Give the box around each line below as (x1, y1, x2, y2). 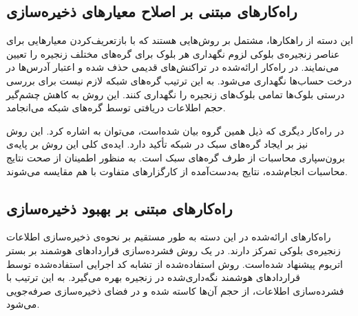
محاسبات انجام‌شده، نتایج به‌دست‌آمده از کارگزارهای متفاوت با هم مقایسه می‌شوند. (6, 163, 348, 178)
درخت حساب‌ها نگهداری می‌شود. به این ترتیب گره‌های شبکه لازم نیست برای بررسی (6, 73, 352, 87)
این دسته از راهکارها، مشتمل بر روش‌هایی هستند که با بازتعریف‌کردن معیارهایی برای (6, 33, 353, 47)
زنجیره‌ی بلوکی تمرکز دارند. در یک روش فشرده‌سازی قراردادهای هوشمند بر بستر (6, 242, 341, 257)
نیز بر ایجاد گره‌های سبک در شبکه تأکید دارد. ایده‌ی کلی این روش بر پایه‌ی (6, 137, 308, 151)
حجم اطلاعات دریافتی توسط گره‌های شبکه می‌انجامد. (6, 100, 226, 115)
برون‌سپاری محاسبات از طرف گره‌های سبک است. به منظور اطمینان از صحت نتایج (6, 150, 346, 164)
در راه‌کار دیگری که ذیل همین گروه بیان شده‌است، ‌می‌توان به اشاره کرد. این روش (6, 123, 344, 137)
